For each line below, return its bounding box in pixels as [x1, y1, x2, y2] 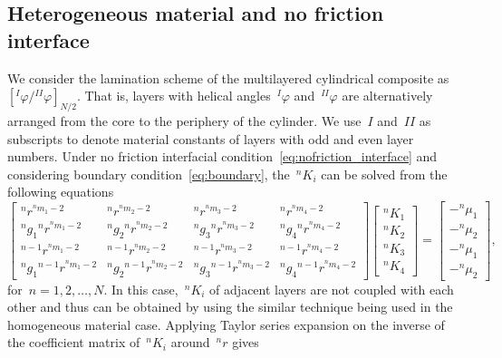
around [170, 333, 210, 352]
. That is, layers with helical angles [76, 86, 271, 105]
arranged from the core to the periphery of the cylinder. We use [7, 111, 362, 130]
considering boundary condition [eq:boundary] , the [7, 164, 290, 183]
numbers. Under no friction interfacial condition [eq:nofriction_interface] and [7, 147, 438, 166]
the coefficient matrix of [7, 333, 140, 352]
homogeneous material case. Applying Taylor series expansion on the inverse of [7, 314, 445, 334]
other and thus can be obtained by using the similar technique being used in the [7, 297, 453, 316]
